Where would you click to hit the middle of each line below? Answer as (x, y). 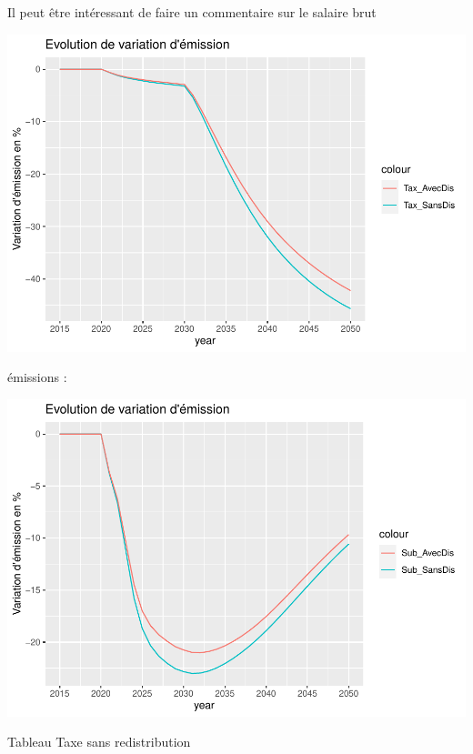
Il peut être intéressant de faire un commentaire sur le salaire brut (192, 12)
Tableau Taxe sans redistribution (99, 742)
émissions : (37, 377)
